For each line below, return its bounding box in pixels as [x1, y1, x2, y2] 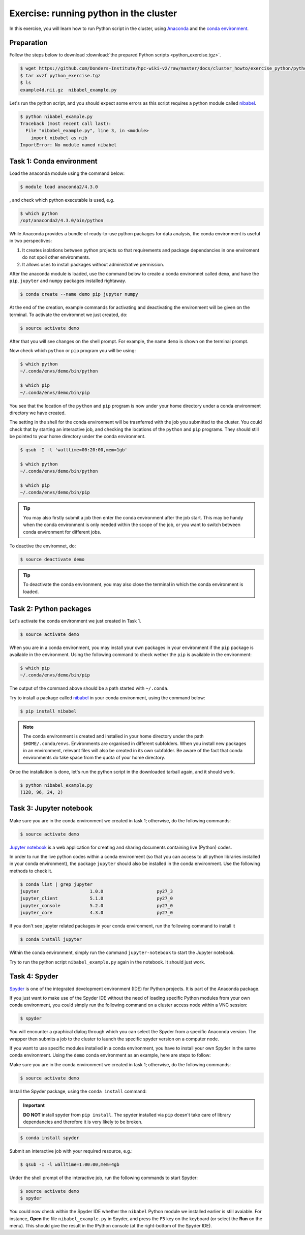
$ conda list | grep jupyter [20, 881, 93, 887]
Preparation [9, 39, 48, 47]
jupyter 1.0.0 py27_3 [20, 888, 173, 894]
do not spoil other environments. [22, 254, 90, 260]
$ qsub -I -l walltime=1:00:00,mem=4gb [20, 1161, 119, 1167]
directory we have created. [9, 410, 66, 416]
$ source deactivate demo [20, 557, 85, 562]
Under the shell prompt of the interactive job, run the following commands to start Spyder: [9, 1175, 198, 1181]
